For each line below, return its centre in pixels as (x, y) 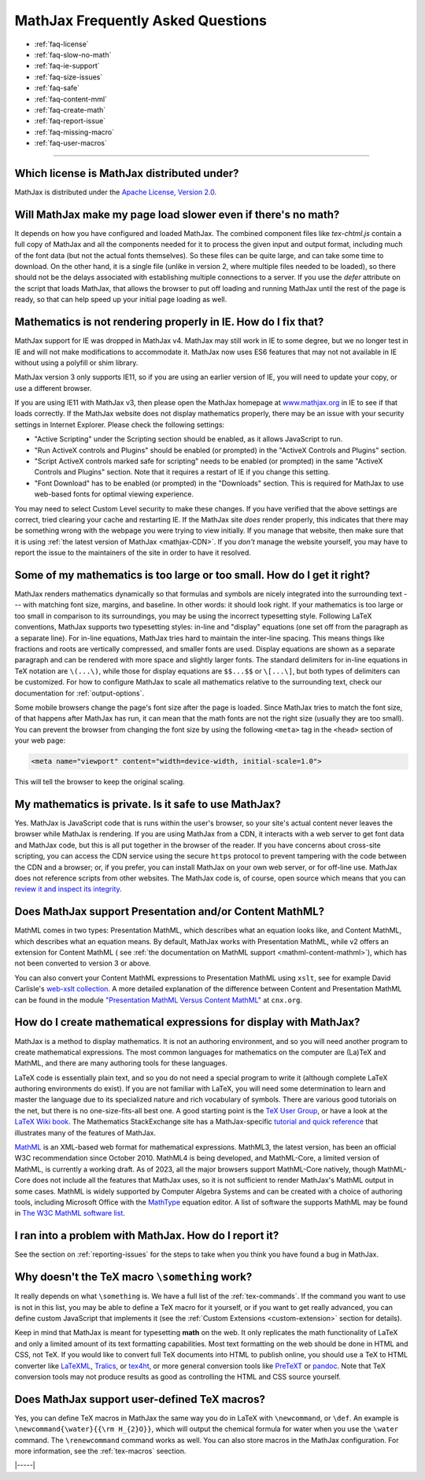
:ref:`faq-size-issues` (68, 77)
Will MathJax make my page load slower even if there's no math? (177, 214)
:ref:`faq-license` (62, 44)
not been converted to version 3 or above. (83, 963)
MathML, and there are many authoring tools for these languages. (121, 1063)
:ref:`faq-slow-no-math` (73, 54)
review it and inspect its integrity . (68, 889)
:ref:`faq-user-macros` (71, 143)
